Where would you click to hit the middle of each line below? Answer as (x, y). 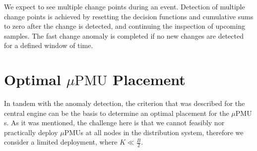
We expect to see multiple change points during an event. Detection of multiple (125, 6)
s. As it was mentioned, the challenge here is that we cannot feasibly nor (114, 123)
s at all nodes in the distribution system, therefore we (162, 132)
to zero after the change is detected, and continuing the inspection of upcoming (125, 26)
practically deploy (31, 132)
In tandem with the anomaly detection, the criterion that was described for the (125, 103)
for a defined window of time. (49, 45)
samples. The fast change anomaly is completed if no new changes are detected (124, 35)
